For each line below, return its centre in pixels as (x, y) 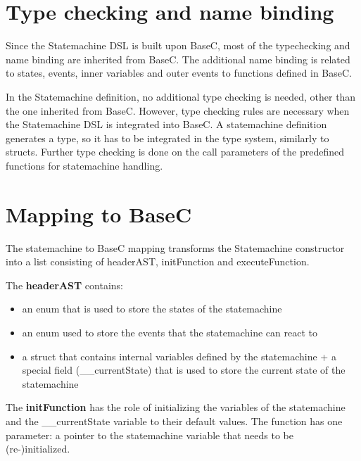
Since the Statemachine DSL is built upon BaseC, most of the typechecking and (178, 45)
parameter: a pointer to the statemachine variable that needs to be (150, 435)
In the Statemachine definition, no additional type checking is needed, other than (181, 96)
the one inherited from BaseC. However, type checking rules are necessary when (178, 110)
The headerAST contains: (65, 285)
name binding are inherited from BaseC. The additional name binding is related (178, 59)
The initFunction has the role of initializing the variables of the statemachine (176, 407)
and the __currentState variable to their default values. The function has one (174, 421)
